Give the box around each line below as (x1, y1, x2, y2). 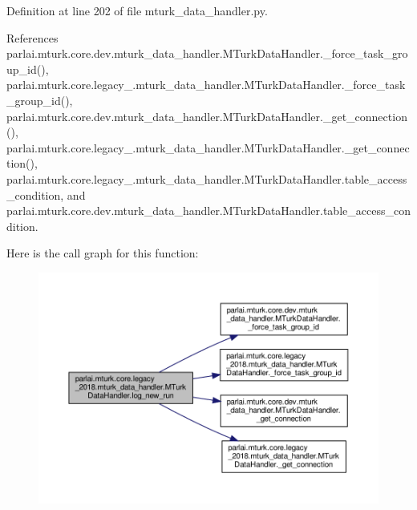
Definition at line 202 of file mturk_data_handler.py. (6, 2, 268, 18)
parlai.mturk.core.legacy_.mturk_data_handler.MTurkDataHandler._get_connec (6, 139, 410, 156)
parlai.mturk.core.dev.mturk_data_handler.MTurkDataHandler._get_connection (6, 107, 407, 124)
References (6, 29, 59, 46)
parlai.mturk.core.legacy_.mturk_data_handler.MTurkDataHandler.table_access (6, 170, 407, 187)
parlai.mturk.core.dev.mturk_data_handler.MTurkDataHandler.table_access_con (6, 202, 411, 219)
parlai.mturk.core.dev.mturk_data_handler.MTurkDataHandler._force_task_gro (6, 45, 408, 62)
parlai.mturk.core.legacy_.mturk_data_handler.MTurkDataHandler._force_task (6, 76, 406, 93)
